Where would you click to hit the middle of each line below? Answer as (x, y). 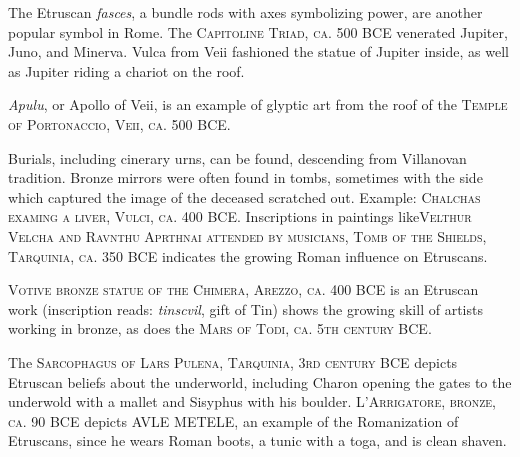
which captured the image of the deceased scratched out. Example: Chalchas (244, 196)
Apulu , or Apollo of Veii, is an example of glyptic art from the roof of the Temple (258, 104)
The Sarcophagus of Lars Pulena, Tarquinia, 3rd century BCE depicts (233, 361)
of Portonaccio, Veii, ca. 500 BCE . (119, 123)
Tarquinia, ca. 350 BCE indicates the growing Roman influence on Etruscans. (248, 255)
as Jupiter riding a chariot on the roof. (126, 70)
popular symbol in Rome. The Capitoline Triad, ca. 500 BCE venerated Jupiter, (258, 31)
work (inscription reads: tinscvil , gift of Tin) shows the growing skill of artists (245, 308)
